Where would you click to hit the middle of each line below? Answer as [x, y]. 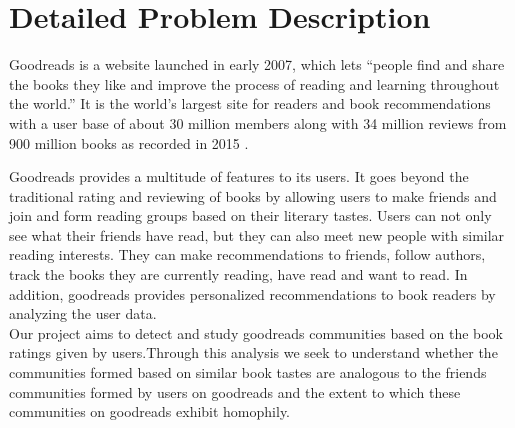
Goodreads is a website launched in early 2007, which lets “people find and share [257, 64]
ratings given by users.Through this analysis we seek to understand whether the [253, 352]
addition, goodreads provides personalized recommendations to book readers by [252, 293]
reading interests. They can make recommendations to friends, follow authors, [247, 254]
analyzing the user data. [83, 313]
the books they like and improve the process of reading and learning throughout [254, 83]
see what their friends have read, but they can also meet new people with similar [257, 234]
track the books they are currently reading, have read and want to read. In [238, 274]
